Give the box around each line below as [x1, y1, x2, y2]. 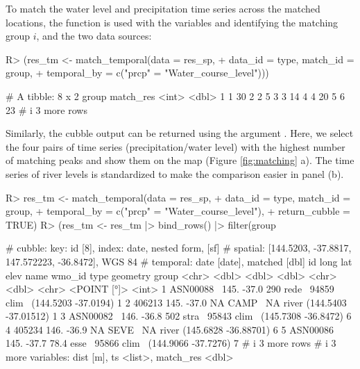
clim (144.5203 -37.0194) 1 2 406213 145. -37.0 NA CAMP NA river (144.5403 [6, 295, 347, 309]
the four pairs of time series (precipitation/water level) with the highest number [6, 139, 345, 154]
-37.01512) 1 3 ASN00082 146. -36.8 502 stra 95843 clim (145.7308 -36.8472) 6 [6, 309, 352, 323]
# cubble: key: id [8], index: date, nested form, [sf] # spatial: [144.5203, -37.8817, [6, 240, 352, 255]
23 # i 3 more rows [6, 102, 87, 117]
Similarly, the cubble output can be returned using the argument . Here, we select [6, 126, 354, 140]
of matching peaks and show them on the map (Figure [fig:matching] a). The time [6, 153, 354, 167]
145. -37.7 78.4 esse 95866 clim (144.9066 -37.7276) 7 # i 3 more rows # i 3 [6, 336, 336, 350]
